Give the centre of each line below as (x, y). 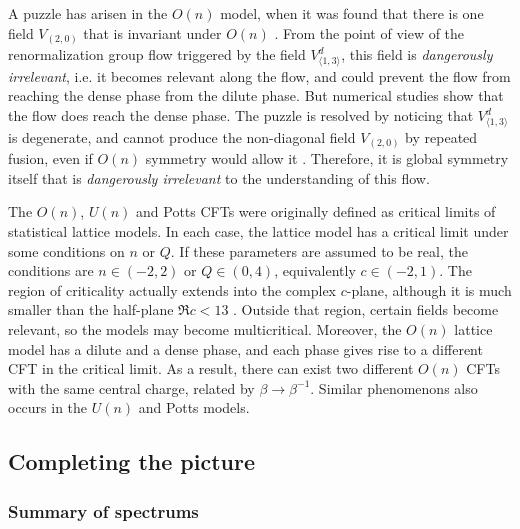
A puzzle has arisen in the (88, 13)
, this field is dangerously (417, 54)
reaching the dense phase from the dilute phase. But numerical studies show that (256, 95)
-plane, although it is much (429, 289)
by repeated (441, 136)
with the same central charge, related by (131, 387)
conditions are (51, 270)
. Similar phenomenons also (394, 387)
